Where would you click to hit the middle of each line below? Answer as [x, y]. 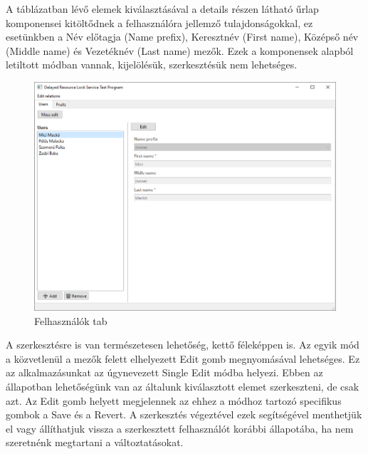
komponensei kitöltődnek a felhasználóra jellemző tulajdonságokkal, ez [159, 22]
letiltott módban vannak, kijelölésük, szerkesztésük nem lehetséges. [152, 65]
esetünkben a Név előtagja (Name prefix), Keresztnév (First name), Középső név [182, 37]
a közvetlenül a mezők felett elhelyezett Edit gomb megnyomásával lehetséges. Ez [183, 358]
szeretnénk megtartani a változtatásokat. [95, 442]
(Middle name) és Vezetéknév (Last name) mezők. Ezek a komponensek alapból [180, 50]
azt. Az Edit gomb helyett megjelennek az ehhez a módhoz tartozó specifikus [174, 400]
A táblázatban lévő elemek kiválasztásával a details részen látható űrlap [162, 9]
